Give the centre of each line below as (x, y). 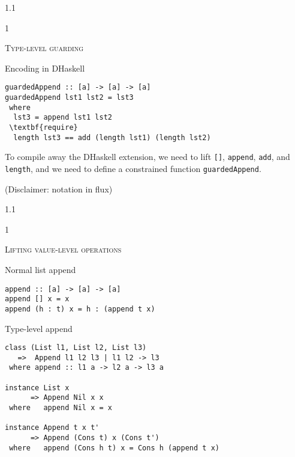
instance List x (37, 388)
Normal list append (40, 269)
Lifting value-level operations (63, 249)
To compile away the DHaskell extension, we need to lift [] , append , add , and (147, 157)
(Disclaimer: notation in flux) (59, 189)
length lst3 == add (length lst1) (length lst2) (112, 137)
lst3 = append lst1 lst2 (63, 118)
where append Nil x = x (61, 408)
